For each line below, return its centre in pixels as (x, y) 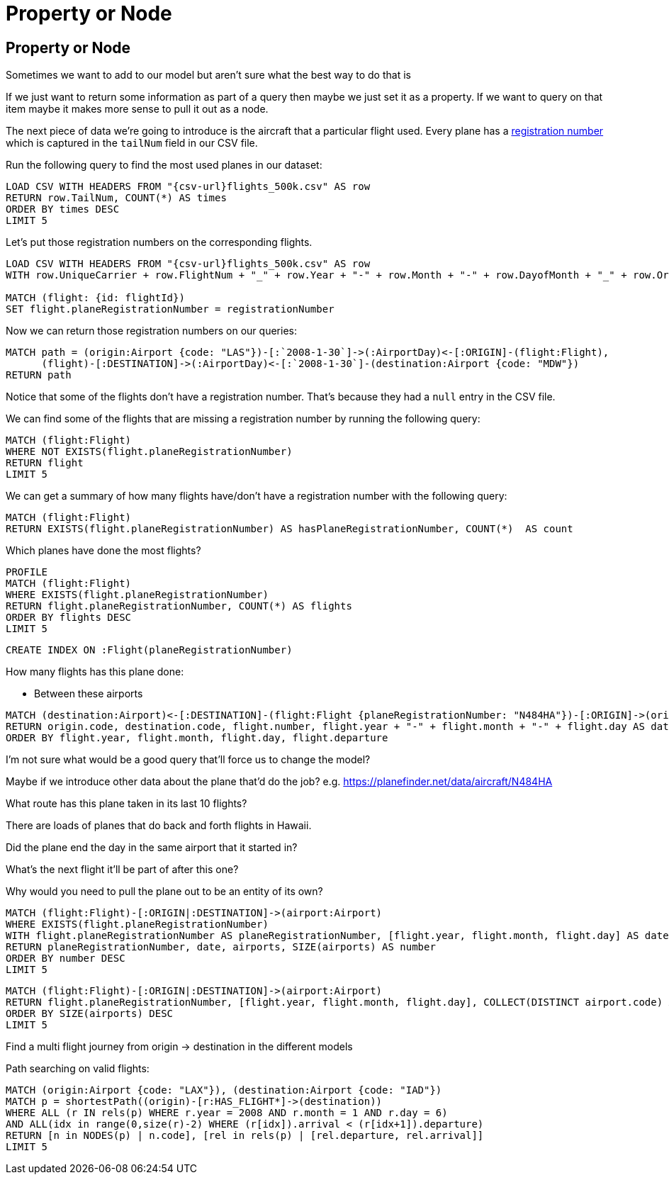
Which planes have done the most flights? (103, 551)
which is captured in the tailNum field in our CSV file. (132, 143)
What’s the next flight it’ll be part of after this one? (122, 870)
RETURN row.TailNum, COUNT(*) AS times (116, 198)
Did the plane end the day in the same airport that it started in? (152, 848)
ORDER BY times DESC (63, 209)
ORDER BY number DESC (66, 959)
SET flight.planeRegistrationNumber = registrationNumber (170, 309)
